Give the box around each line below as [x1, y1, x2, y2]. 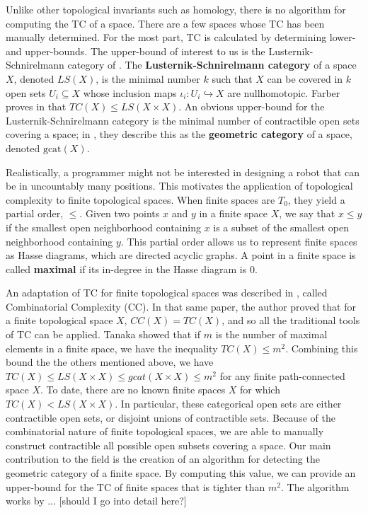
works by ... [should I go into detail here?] [6, 493, 187, 508]
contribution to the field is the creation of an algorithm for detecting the [6, 451, 320, 466]
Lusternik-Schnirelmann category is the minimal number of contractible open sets [6, 113, 360, 127]
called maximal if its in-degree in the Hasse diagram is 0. [6, 261, 258, 276]
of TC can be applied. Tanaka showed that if [6, 327, 201, 342]
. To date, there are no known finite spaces [40, 382, 226, 397]
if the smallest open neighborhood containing [6, 219, 201, 234]
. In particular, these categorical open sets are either [115, 396, 342, 411]
